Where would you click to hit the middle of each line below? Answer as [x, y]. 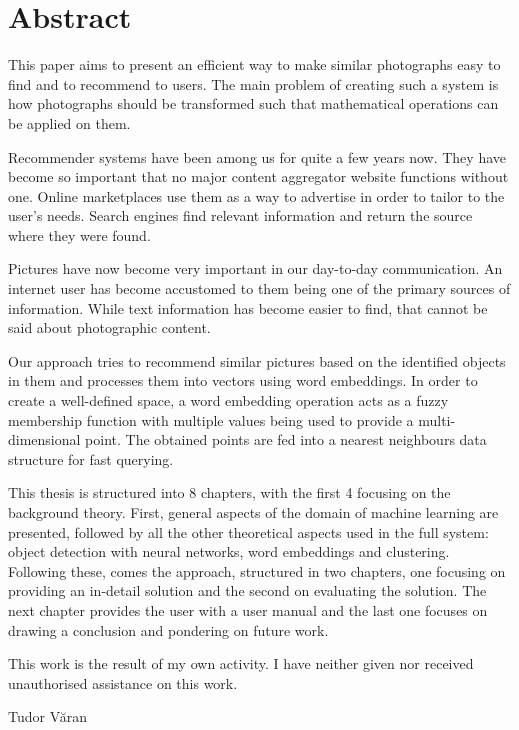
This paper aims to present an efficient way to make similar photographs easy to [254, 64]
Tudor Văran [48, 716]
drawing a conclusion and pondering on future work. [168, 629]
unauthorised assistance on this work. [123, 682]
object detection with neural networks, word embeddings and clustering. [229, 551]
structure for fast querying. [91, 458]
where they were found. [79, 234]
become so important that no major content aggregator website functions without [258, 176]
